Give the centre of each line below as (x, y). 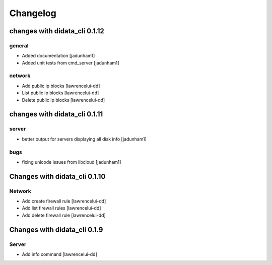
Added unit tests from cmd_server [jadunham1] (71, 62)
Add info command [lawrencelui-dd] (60, 254)
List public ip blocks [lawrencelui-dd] (60, 93)
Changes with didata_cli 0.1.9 (56, 229)
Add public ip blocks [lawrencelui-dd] (61, 86)
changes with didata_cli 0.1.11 (56, 114)
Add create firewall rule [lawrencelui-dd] (64, 201)
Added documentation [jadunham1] (58, 56)
